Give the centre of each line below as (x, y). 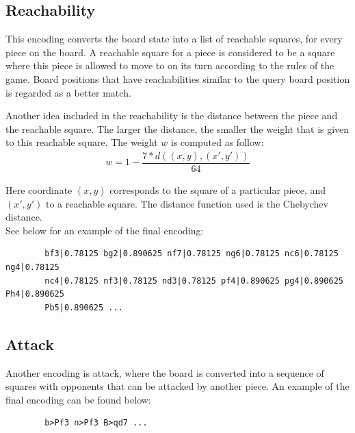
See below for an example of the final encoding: (105, 230)
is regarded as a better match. (68, 92)
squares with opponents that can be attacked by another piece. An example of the (177, 386)
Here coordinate (39, 190)
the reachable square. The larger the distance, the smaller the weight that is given (177, 128)
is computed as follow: (218, 142)
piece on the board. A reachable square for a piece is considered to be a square (170, 52)
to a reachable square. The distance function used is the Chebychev (187, 203)
